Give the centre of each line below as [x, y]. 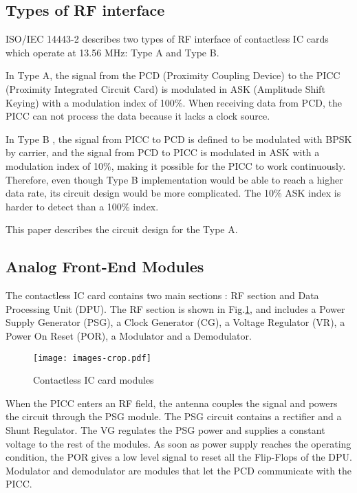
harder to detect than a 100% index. [82, 206]
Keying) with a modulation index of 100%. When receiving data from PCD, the [174, 102]
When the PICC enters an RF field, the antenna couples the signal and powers [172, 403]
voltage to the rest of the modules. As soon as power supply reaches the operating [178, 443]
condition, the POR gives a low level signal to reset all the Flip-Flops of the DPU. [179, 457]
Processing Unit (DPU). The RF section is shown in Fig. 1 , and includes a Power [175, 308]
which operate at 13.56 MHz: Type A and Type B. [112, 52]
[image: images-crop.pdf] [92, 358]
